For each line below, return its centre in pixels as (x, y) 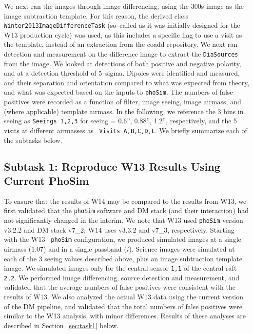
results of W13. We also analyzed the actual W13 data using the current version (124, 297)
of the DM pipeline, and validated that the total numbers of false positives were (123, 306)
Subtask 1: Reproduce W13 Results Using (112, 166)
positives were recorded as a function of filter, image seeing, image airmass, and (123, 102)
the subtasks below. (33, 140)
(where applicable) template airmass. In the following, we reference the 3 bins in (124, 111)
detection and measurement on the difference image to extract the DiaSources (121, 54)
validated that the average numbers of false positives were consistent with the (120, 287)
